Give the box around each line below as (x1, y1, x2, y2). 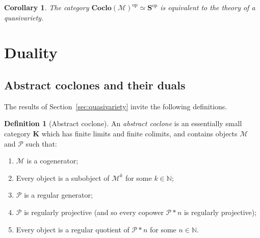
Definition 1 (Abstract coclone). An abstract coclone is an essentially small (4, 118, 242, 129)
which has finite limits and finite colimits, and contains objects (41, 128, 238, 138)
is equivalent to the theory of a (160, 2, 255, 12)
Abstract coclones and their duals (4, 77, 186, 92)
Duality (4, 42, 58, 63)
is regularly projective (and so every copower (24, 206, 164, 217)
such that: (25, 138, 57, 149)
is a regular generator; (24, 189, 93, 200)
